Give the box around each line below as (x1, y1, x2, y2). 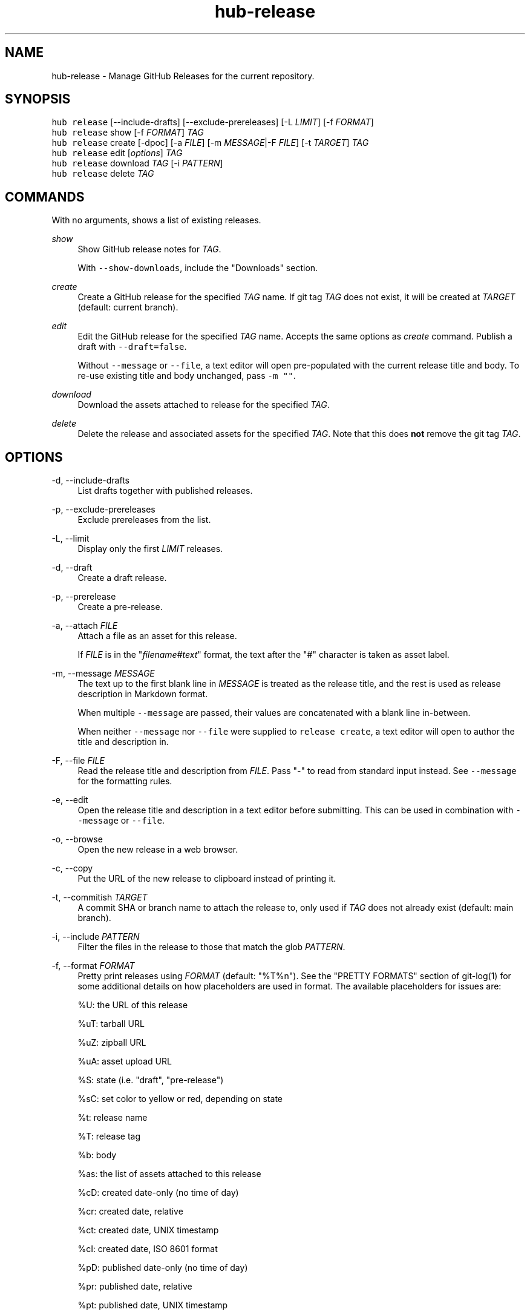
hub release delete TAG (51, 168, 154, 179)
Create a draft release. (77, 572, 167, 583)
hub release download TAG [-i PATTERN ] (51, 158, 223, 169)
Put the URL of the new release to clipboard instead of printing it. (77, 873, 336, 884)
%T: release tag (77, 1131, 141, 1142)
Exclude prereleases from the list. (77, 514, 211, 525)
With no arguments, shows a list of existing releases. (51, 215, 261, 226)
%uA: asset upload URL (77, 1056, 172, 1067)
